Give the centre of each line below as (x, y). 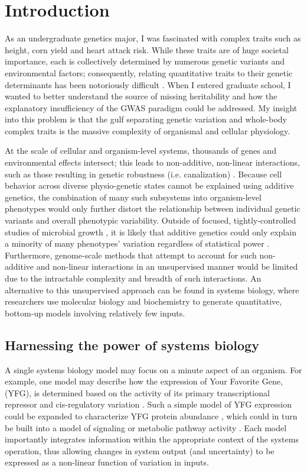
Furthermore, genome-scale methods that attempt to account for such (131, 255)
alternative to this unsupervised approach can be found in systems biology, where (152, 290)
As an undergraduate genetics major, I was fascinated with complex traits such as (153, 38)
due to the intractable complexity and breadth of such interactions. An (133, 278)
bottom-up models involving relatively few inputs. (95, 313)
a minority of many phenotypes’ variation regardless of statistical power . (137, 243)
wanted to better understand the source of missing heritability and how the (141, 96)
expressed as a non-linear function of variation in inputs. (107, 462)
